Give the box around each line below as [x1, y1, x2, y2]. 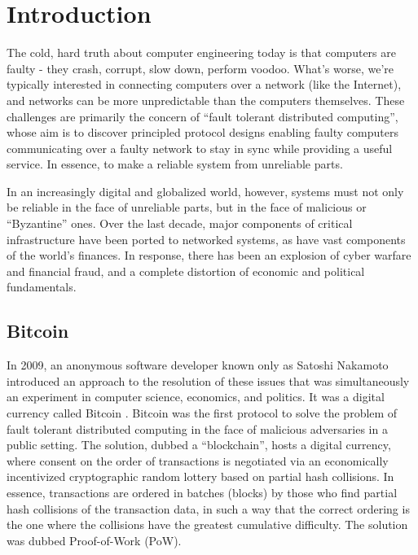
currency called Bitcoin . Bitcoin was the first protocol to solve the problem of [7, 404, 398, 422]
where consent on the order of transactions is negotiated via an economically [7, 452, 389, 469]
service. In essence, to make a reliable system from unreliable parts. [7, 155, 343, 173]
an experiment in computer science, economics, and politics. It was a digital [7, 388, 385, 405]
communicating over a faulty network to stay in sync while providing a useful [7, 139, 393, 156]
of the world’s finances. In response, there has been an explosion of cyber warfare [7, 247, 411, 264]
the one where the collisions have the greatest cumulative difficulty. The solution [7, 516, 408, 533]
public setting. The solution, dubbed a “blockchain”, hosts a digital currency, [7, 436, 391, 453]
